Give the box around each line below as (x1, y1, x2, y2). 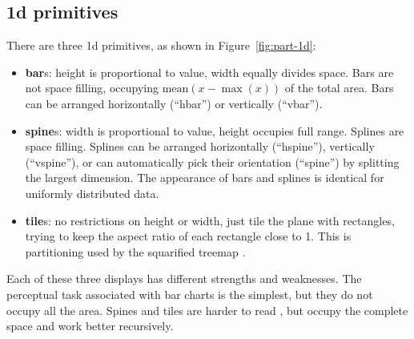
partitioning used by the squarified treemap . (25, 243, 246, 260)
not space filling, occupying (25, 79, 159, 96)
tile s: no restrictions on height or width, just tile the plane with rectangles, (25, 212, 395, 228)
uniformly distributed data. (25, 184, 159, 201)
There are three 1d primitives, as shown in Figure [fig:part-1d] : (6, 37, 316, 54)
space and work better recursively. (6, 317, 174, 334)
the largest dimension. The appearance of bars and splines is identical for (25, 169, 384, 186)
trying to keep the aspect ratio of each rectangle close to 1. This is (25, 228, 352, 244)
